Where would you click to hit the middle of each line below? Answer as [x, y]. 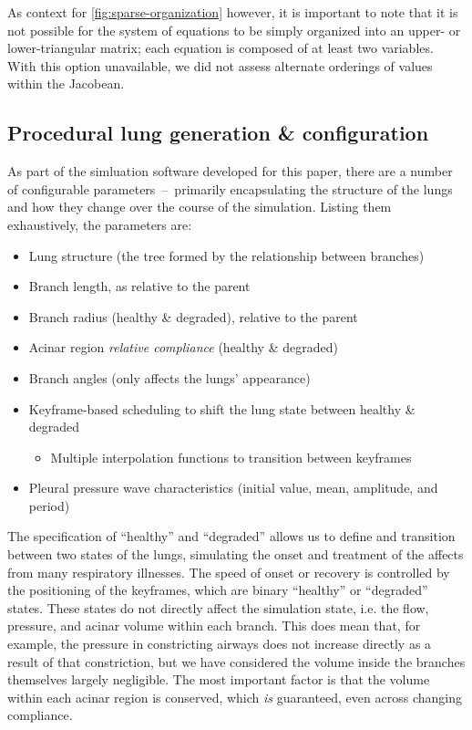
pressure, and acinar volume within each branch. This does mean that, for [214, 626]
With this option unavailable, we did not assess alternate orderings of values [220, 65]
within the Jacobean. [66, 83]
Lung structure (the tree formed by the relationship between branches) [226, 255]
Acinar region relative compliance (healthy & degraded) [183, 347]
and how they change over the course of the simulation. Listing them [200, 207]
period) [49, 505]
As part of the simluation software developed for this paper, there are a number [230, 171]
